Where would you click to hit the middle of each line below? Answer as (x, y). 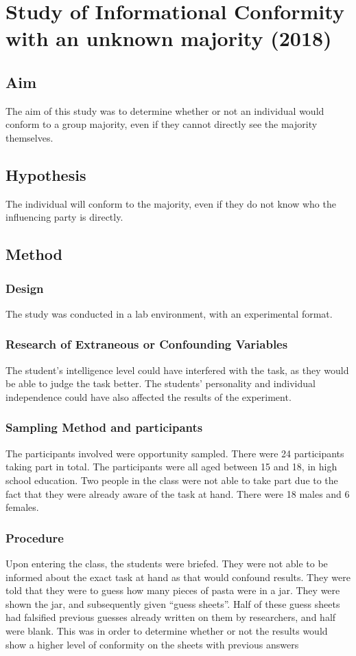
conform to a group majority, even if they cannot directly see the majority (162, 124)
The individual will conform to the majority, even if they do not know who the (171, 203)
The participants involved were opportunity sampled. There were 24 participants (175, 453)
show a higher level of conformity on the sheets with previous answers (152, 644)
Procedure (35, 537)
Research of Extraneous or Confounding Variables (147, 344)
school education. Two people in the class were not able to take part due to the (172, 480)
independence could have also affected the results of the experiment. (149, 396)
